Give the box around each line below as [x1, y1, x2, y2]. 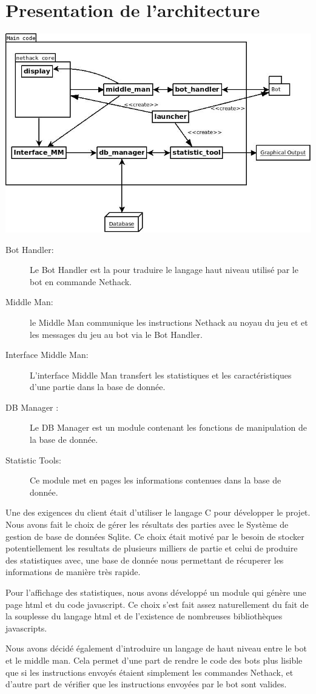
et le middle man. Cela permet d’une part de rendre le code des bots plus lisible [5, 653, 303, 666]
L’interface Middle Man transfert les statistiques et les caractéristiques [30, 368, 292, 381]
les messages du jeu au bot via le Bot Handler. [30, 328, 203, 340]
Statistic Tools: [5, 453, 61, 466]
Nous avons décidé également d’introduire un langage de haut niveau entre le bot [5, 642, 307, 655]
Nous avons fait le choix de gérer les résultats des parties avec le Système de [5, 518, 289, 531]
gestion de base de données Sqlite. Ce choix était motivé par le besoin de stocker [5, 530, 304, 542]
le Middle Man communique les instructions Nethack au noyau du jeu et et [30, 315, 308, 328]
